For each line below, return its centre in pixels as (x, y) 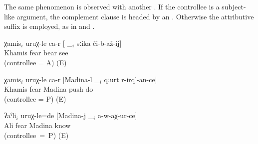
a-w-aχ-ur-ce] (118, 115)
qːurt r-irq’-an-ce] (130, 79)
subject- (234, 6)
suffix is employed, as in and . (49, 26)
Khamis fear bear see (36, 53)
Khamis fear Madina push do (49, 89)
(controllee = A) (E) (35, 62)
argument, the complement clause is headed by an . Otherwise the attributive (135, 16)
